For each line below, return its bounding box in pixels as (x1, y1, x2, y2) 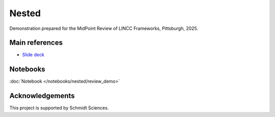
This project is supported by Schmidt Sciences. (9, 105, 109, 111)
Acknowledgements (9, 92, 75, 100)
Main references (9, 38, 63, 47)
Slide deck (22, 52, 44, 58)
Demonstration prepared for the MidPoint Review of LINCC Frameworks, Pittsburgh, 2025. (9, 25, 199, 31)
